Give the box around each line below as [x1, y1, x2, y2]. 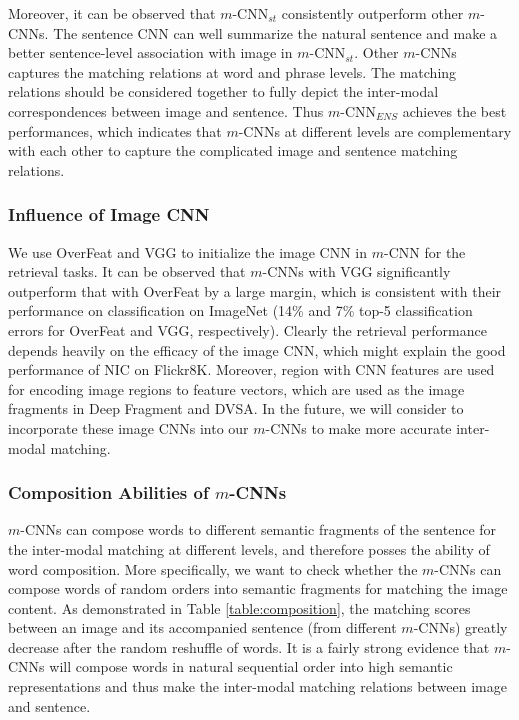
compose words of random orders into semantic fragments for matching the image [8, 578, 508, 599]
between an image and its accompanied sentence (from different [8, 617, 397, 638]
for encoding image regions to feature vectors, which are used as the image [8, 378, 465, 399]
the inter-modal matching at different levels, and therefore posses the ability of [8, 538, 490, 559]
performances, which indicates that [8, 120, 222, 141]
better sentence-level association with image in [8, 42, 293, 63]
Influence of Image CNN [8, 202, 210, 227]
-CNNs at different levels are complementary [238, 120, 512, 141]
